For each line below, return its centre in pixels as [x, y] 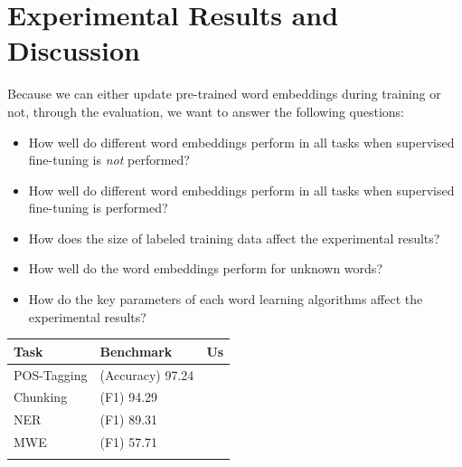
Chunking [41, 397]
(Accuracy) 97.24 [147, 374]
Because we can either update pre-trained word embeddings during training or [224, 94]
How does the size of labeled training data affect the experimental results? [234, 238]
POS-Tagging [51, 374]
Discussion [74, 50]
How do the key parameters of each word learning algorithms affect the [226, 299]
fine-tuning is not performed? [109, 160]
